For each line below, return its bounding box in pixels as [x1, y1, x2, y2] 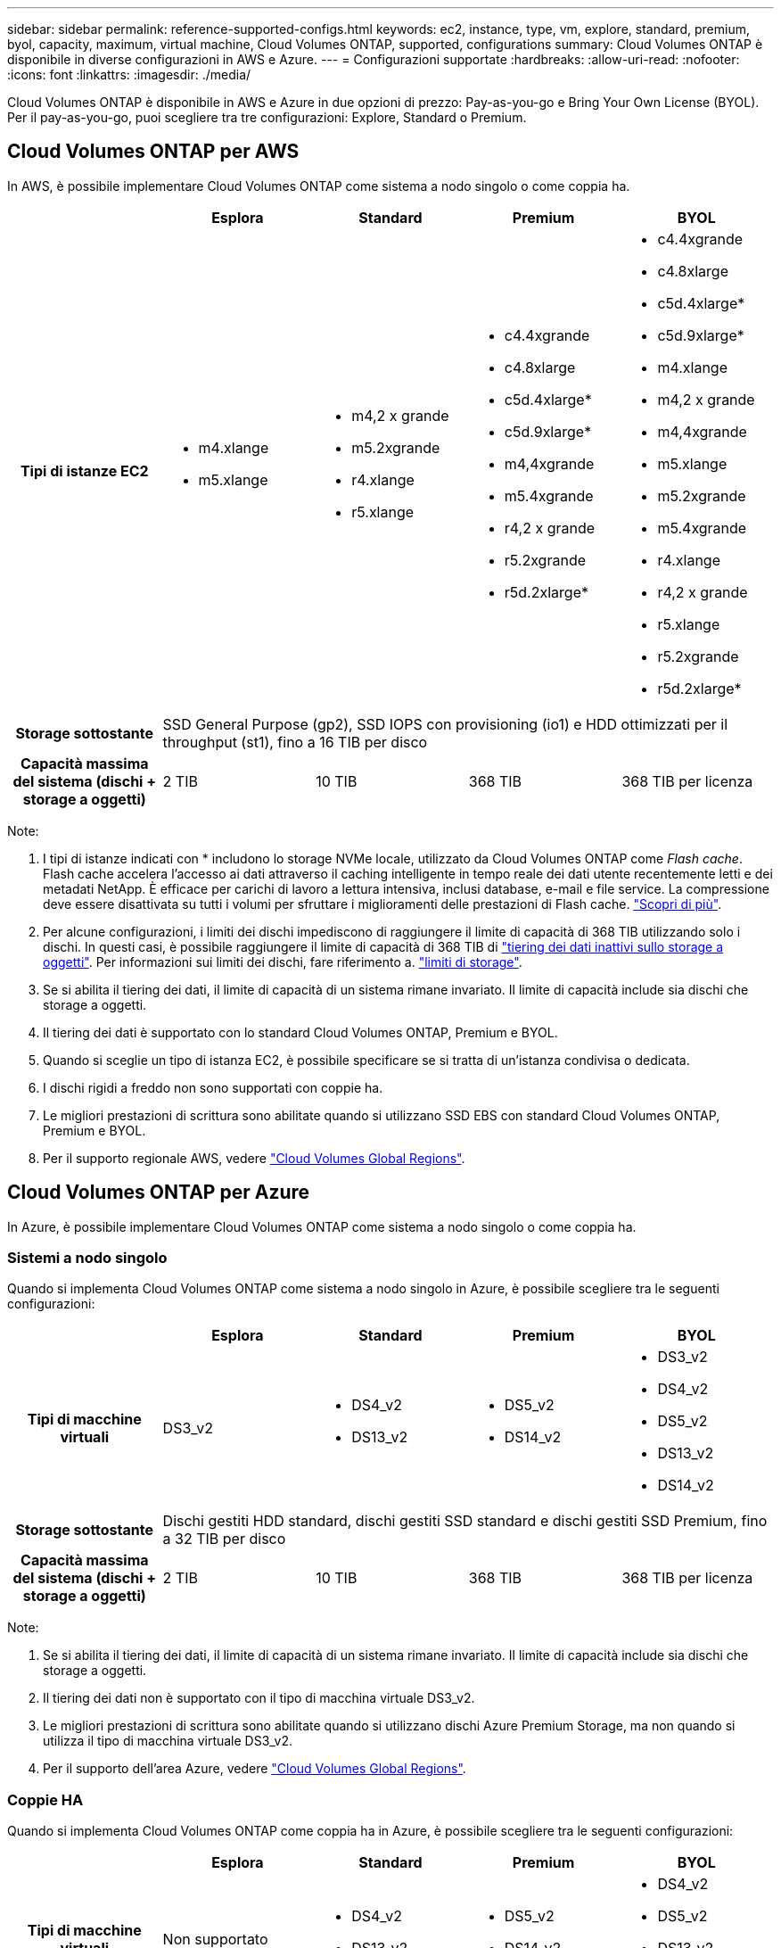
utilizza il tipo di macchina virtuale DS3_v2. [43, 1733, 293, 1749]
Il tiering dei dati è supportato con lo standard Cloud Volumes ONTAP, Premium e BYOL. [43, 1024, 558, 1040]
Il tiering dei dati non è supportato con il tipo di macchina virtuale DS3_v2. [43, 1690, 475, 1706]
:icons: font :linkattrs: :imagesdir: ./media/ [7, 67, 251, 82]
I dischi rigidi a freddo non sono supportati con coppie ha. [43, 1079, 383, 1095]
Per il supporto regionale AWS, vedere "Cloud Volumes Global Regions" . [43, 1150, 465, 1166]
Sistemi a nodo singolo [7, 1249, 168, 1267]
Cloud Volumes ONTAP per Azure [7, 1181, 310, 1204]
